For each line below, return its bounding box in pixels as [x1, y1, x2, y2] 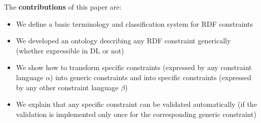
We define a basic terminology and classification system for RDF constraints [16, 18, 253, 29]
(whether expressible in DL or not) [16, 45, 124, 55]
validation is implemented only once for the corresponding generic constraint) [16, 108, 256, 119]
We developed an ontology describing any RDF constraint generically [16, 35, 231, 46]
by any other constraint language [16, 82, 119, 92]
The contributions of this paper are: [4, 2, 122, 12]
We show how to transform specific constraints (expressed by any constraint [16, 62, 252, 73]
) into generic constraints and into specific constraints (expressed [50, 72, 251, 82]
